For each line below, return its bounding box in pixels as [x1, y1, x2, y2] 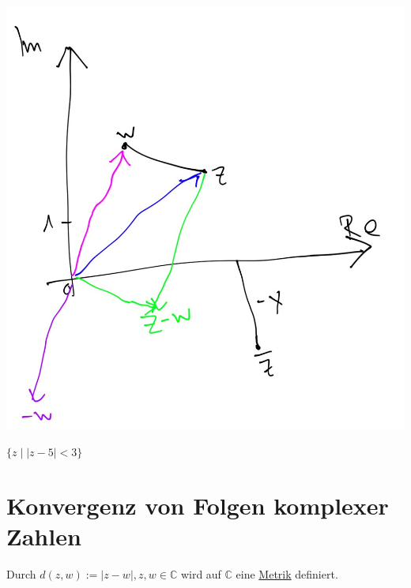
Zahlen [6, 520, 81, 552]
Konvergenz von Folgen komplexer [6, 489, 389, 522]
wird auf [180, 566, 221, 582]
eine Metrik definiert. [236, 566, 338, 582]
